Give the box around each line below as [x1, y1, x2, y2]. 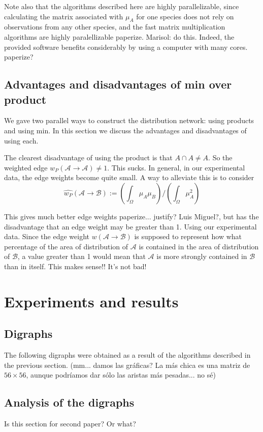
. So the [208, 152, 233, 163]
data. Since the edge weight [4, 231, 89, 242]
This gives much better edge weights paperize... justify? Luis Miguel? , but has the [4, 211, 259, 221]
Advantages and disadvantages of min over [4, 76, 232, 92]
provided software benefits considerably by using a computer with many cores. [4, 41, 248, 52]
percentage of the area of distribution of [4, 241, 128, 251]
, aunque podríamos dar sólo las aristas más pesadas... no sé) [26, 369, 216, 380]
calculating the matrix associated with [4, 11, 123, 21]
